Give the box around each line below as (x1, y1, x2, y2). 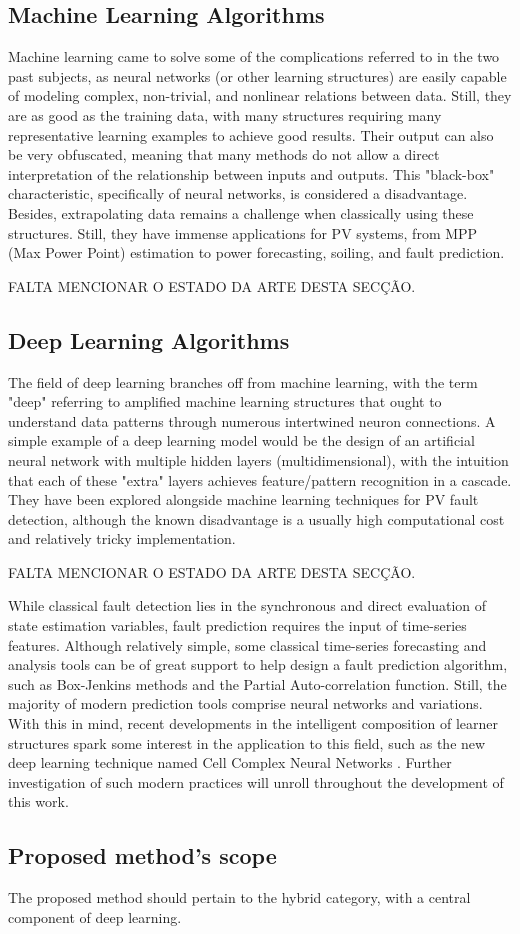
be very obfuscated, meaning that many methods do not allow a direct (8, 144, 440, 165)
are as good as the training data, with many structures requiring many (8, 104, 442, 125)
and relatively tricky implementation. (8, 528, 236, 549)
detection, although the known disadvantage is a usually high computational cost (8, 508, 505, 529)
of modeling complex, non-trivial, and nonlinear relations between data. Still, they (8, 85, 512, 106)
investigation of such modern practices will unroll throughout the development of (8, 771, 504, 792)
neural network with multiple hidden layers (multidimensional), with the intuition (8, 449, 509, 470)
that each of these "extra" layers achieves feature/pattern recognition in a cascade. (8, 469, 512, 490)
